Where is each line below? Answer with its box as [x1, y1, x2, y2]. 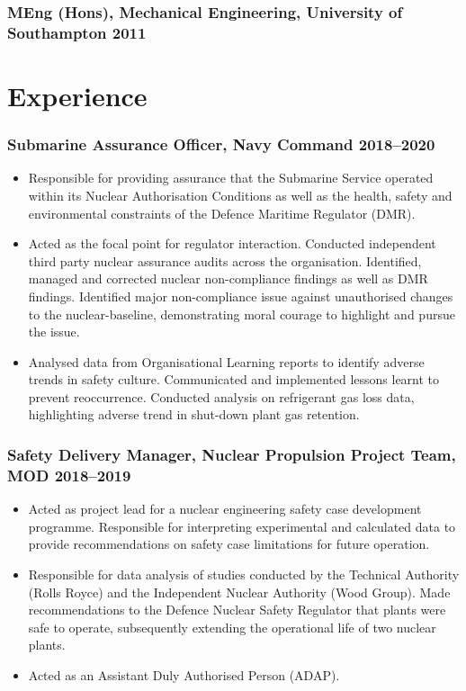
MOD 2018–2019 [7, 463, 131, 486]
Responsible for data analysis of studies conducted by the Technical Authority [28, 565, 460, 583]
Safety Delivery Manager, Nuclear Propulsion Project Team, [7, 444, 456, 465]
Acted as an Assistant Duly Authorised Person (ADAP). [28, 665, 340, 684]
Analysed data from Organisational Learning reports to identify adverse [28, 352, 425, 371]
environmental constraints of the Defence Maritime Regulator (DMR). [28, 203, 416, 222]
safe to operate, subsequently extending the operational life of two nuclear [28, 617, 436, 636]
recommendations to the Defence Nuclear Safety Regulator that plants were [28, 600, 446, 619]
